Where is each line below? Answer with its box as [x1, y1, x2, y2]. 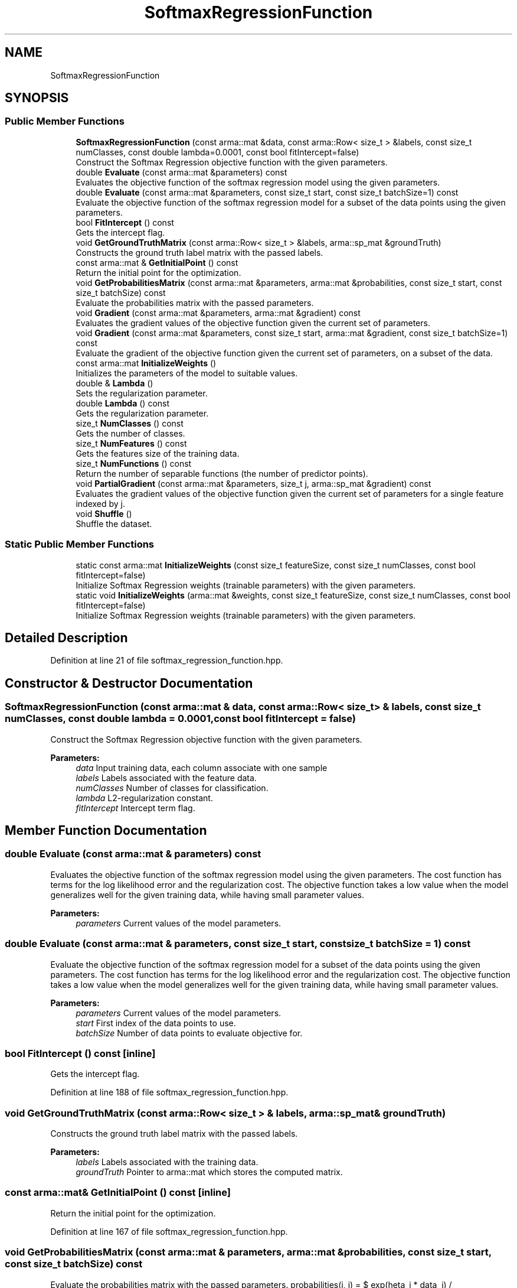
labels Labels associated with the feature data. [76, 772, 257, 783]
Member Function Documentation [5, 823, 207, 838]
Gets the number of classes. [76, 428, 185, 438]
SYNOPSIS [5, 90, 69, 106]
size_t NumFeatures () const [76, 438, 187, 448]
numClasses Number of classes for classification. [76, 782, 269, 793]
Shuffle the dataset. [76, 518, 152, 529]
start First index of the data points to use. [76, 1017, 236, 1028]
